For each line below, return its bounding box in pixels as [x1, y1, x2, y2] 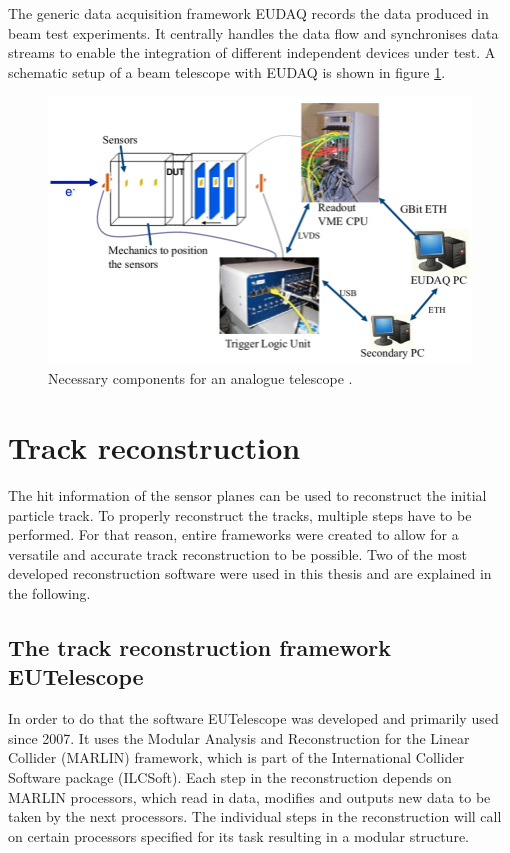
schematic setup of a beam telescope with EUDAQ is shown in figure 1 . [8, 61, 446, 82]
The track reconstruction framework [8, 632, 391, 662]
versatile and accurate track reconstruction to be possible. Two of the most [8, 543, 468, 564]
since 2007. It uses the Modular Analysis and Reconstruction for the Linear [8, 727, 470, 748]
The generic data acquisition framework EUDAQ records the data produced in [8, 3, 489, 23]
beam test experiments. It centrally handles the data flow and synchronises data [8, 22, 499, 43]
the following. [8, 583, 91, 604]
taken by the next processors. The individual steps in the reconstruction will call [8, 806, 502, 827]
